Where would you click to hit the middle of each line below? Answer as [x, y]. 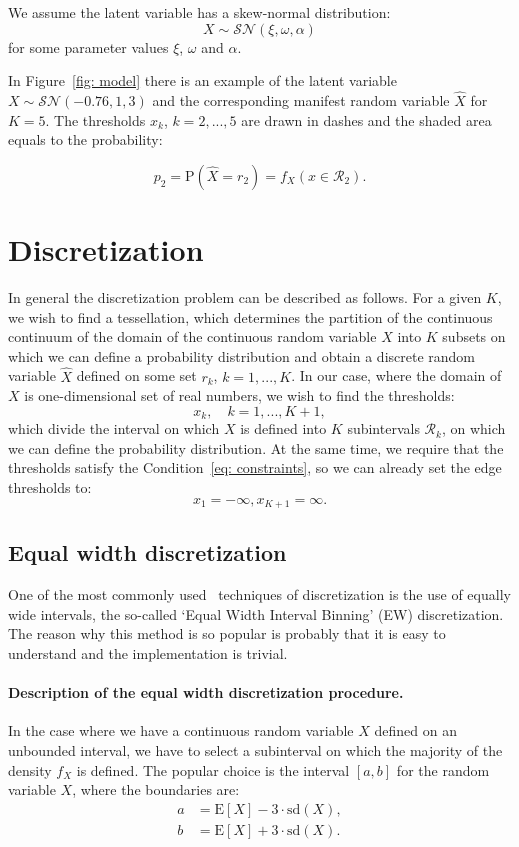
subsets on [474, 336]
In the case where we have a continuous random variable [181, 730]
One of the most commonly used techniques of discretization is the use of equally [259, 594]
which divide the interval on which [114, 428]
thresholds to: [50, 486]
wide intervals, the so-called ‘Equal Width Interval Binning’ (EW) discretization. [256, 613]
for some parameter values [88, 46]
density [30, 769]
